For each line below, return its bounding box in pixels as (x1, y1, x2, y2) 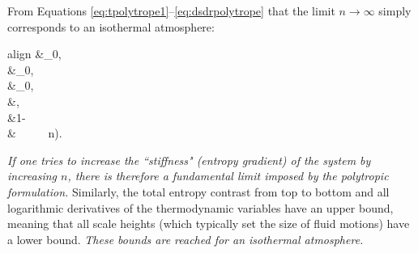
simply (378, 2, 412, 19)
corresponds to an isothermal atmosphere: (7, 18, 215, 35)
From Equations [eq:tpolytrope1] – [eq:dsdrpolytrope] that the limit (7, 2, 335, 19)
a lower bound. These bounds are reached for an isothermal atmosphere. (7, 230, 364, 247)
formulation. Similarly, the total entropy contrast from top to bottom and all (7, 183, 390, 200)
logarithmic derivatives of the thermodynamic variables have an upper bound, (7, 199, 394, 216)
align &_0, (7, 45, 62, 62)
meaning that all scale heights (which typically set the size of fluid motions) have (7, 215, 410, 232)
